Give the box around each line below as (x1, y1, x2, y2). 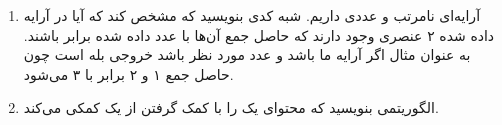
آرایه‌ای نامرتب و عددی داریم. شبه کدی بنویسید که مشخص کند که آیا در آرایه (23, 5, 481, 25)
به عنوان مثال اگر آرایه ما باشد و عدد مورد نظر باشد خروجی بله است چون (23, 44, 471, 65)
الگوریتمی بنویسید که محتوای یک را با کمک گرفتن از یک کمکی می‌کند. (23, 97, 439, 118)
